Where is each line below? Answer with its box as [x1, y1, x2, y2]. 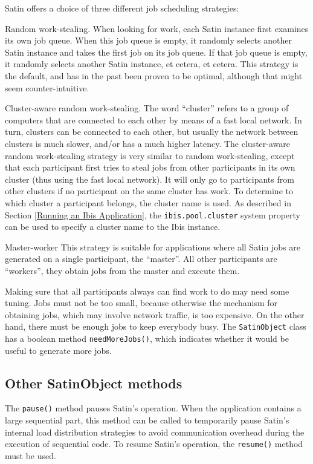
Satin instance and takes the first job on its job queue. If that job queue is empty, [5, 45, 308, 58]
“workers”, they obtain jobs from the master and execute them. [5, 264, 240, 276]
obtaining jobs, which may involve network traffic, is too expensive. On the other [5, 308, 305, 321]
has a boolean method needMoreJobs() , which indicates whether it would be [5, 332, 289, 344]
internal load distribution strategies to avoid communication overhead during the [5, 425, 305, 438]
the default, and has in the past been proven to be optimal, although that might [5, 69, 303, 82]
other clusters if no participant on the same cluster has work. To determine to [5, 185, 293, 197]
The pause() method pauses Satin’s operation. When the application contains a [5, 402, 302, 414]
